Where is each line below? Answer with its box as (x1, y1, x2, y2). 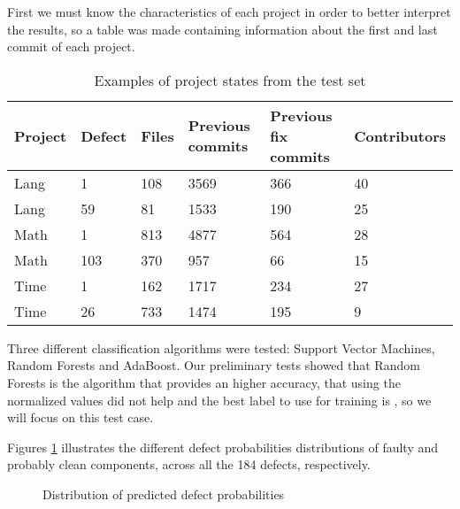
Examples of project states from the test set (94, 69, 366, 90)
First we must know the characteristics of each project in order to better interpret (7, 3, 451, 20)
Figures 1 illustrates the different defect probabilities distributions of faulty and (7, 437, 439, 456)
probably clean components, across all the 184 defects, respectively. (7, 455, 371, 474)
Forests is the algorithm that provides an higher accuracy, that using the (7, 373, 401, 391)
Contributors (354, 125, 446, 146)
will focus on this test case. (7, 408, 154, 427)
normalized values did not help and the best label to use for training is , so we (7, 390, 432, 409)
